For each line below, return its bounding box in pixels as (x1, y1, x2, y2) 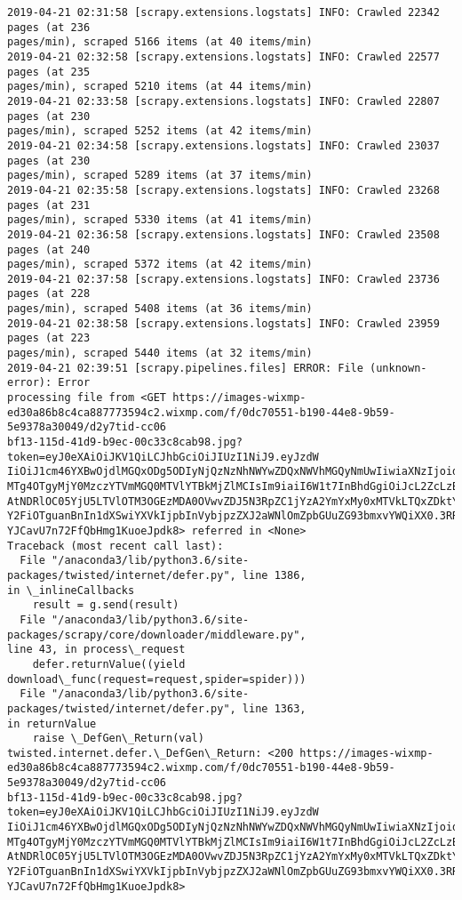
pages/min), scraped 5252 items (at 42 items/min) (7, 125, 313, 138)
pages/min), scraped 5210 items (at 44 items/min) (7, 80, 313, 93)
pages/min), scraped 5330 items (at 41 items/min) (7, 213, 313, 227)
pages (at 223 (7, 332, 91, 345)
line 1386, (242, 568, 307, 582)
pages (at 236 (7, 20, 91, 34)
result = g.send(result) (32, 599, 179, 612)
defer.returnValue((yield (32, 657, 186, 671)
